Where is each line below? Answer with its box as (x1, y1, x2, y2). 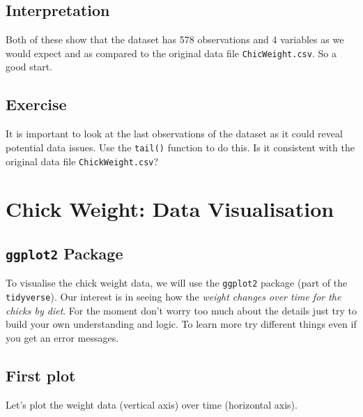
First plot (6, 364, 76, 386)
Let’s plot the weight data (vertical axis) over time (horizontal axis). (6, 397, 298, 411)
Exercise (6, 93, 67, 115)
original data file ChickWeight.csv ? (6, 153, 159, 168)
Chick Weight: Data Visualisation (6, 195, 334, 223)
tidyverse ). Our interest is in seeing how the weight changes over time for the (6, 289, 341, 303)
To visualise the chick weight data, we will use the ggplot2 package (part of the (6, 275, 348, 290)
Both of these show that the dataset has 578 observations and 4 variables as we (6, 32, 344, 47)
